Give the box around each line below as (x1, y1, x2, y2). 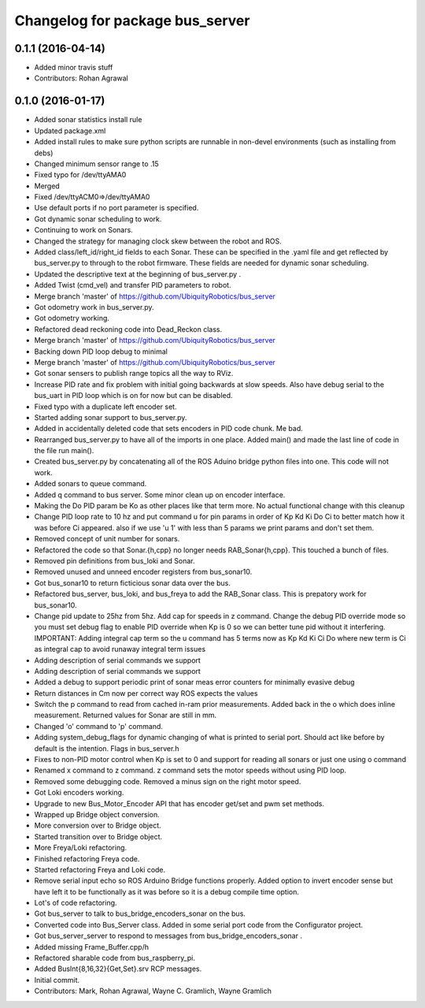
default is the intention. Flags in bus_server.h (34, 743, 179, 753)
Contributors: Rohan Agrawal (34, 73, 129, 83)
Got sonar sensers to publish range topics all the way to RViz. (34, 369, 234, 378)
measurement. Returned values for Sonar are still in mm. (34, 710, 216, 720)
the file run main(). (34, 446, 94, 456)
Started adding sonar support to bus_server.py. (34, 412, 187, 422)
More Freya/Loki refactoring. (34, 843, 128, 853)
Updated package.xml (34, 126, 106, 136)
